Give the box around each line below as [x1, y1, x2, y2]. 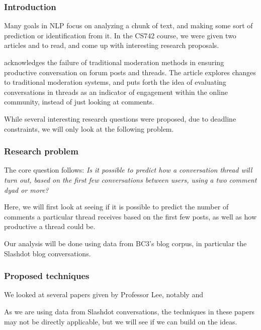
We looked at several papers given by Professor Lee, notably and [4, 289, 203, 300]
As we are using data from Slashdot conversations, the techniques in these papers [4, 306, 255, 316]
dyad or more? [4, 184, 49, 195]
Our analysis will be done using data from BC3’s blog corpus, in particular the [4, 238, 247, 248]
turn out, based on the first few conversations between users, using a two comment [4, 174, 257, 185]
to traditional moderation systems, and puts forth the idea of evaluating [4, 77, 226, 87]
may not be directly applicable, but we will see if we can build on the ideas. [4, 316, 237, 326]
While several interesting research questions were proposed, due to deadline [4, 113, 236, 124]
